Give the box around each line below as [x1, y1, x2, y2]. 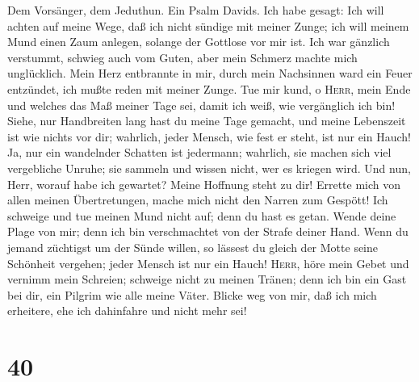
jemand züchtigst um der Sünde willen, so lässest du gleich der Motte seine [7, 238, 379, 255]
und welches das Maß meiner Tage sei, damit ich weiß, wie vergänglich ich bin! [7, 96, 396, 113]
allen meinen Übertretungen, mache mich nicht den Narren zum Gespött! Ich [7, 191, 388, 208]
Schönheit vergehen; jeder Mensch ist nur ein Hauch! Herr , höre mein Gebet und [7, 254, 409, 271]
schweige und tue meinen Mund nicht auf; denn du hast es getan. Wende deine [7, 207, 396, 224]
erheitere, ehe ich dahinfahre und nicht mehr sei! [7, 302, 247, 319]
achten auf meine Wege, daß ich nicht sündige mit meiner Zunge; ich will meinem [7, 17, 409, 34]
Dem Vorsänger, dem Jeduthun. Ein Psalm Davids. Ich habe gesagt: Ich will [7, 2, 384, 18]
